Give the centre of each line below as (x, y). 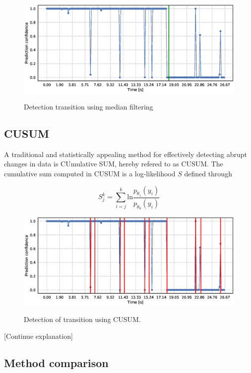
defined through (208, 174)
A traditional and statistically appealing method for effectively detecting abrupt (125, 154)
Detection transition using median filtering (89, 107)
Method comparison (56, 362)
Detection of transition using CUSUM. (82, 319)
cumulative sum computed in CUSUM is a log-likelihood (90, 174)
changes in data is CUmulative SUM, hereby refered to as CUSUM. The (114, 164)
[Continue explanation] (38, 336)
